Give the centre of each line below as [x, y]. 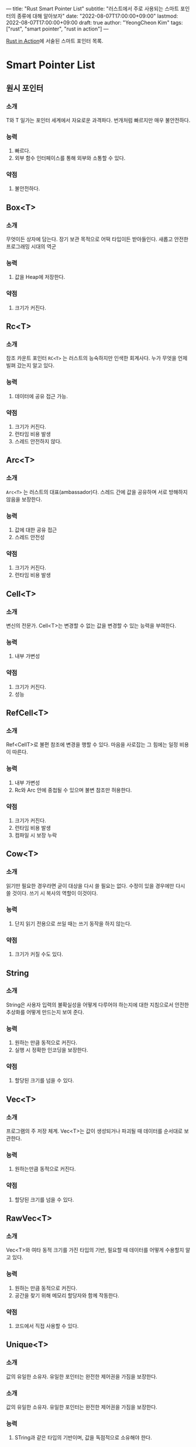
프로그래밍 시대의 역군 [31, 247]
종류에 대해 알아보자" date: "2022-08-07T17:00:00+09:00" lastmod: [97, 16]
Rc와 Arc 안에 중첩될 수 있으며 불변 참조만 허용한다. [73, 790]
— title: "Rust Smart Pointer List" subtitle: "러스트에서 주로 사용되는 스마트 [93, 9]
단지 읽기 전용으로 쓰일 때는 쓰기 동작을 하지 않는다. [73, 923]
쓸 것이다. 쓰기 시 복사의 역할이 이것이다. [52, 893]
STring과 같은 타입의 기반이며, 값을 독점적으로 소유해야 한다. [83, 1438]
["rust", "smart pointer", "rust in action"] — [58, 29]
